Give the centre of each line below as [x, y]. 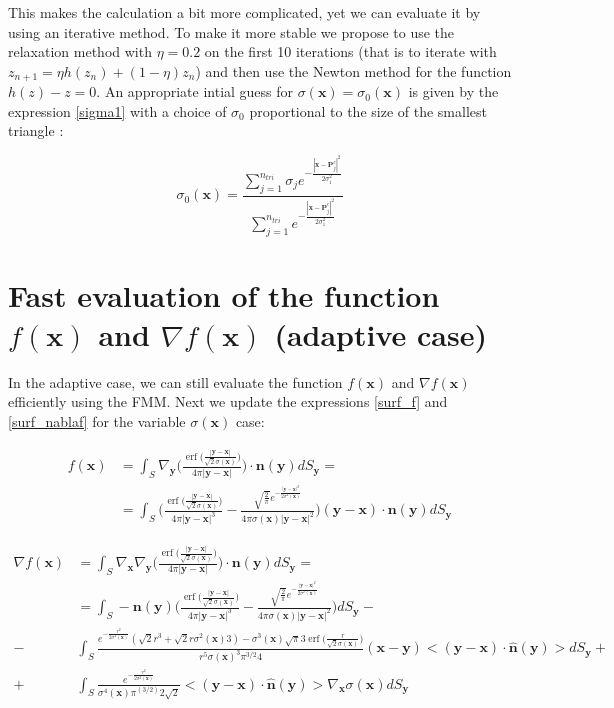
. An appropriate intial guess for [195, 91]
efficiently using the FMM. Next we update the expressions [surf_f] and [228, 401]
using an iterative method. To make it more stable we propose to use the [231, 31]
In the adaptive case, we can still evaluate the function [175, 381]
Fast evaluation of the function [224, 294]
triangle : [36, 130]
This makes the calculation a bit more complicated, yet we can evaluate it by [244, 12]
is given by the [453, 91]
